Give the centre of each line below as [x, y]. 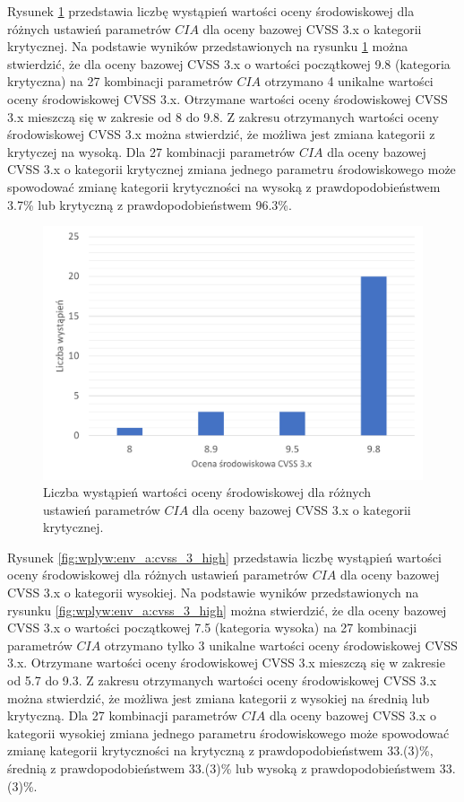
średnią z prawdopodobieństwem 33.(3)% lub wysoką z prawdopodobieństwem [221, 768]
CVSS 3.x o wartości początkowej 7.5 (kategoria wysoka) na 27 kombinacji [212, 628]
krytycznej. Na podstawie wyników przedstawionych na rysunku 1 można [208, 46]
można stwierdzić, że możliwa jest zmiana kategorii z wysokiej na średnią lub [219, 697]
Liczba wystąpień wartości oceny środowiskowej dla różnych [207, 492]
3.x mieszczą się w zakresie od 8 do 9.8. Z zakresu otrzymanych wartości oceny [223, 116]
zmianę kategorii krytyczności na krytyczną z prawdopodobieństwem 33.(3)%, [220, 750]
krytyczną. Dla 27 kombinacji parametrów [122, 715]
